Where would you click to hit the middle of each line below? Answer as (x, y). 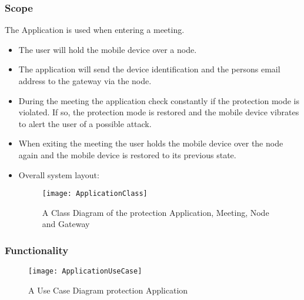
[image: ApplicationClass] (95, 194)
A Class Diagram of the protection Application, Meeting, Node (156, 212)
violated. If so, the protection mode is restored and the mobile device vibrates (159, 112)
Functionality (37, 250)
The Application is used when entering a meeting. (95, 30)
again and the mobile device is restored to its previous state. (127, 154)
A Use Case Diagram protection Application (108, 290)
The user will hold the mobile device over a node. (108, 49)
